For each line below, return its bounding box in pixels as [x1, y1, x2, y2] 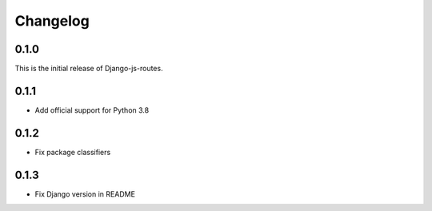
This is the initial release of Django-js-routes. [14, 64, 163, 74]
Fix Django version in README [34, 189, 136, 199]
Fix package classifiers [34, 147, 111, 157]
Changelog [14, 12, 90, 30]
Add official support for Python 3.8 [34, 105, 150, 115]
